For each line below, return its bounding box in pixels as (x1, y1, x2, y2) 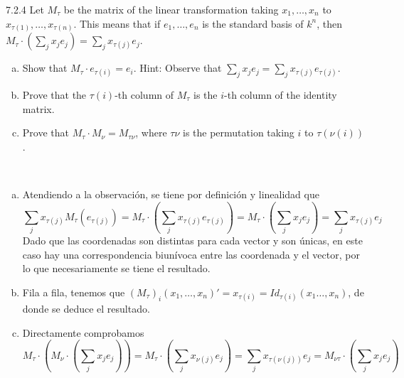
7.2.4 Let (6, 2, 44, 16)
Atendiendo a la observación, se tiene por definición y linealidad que (22, 186, 319, 201)
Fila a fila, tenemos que (22, 284, 125, 299)
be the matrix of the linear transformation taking (63, 2, 279, 16)
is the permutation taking (182, 125, 294, 140)
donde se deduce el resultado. (22, 301, 150, 316)
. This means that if (73, 16, 161, 31)
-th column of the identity (224, 87, 337, 102)
